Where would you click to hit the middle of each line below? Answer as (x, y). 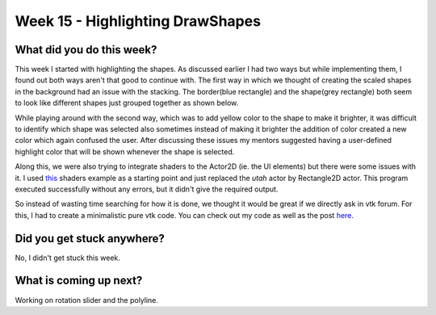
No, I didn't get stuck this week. (68, 258)
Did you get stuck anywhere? (90, 238)
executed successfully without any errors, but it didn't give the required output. (147, 189)
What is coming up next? (79, 281)
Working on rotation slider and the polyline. (87, 300)
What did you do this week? (86, 50)
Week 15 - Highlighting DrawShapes (138, 21)
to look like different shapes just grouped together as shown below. (127, 103)
